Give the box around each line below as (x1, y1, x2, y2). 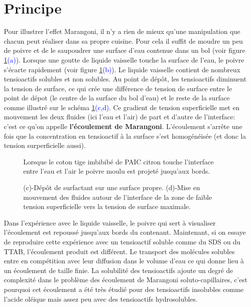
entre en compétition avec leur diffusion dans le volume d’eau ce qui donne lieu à (4, 256, 244, 266)
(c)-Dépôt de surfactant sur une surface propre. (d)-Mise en (23, 182, 200, 193)
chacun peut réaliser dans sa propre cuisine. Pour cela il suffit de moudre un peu (4, 35, 243, 46)
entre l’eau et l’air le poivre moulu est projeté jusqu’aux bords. (23, 166, 210, 176)
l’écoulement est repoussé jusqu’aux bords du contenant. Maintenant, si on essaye (4, 227, 246, 237)
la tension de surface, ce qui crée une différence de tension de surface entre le (4, 83, 232, 93)
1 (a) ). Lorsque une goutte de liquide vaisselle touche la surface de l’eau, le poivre (4, 54, 244, 65)
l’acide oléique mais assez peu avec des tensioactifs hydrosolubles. (4, 293, 198, 304)
